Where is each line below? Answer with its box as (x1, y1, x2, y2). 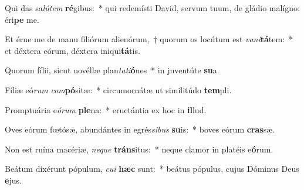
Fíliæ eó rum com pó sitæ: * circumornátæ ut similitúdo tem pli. (5, 83, 232, 96)
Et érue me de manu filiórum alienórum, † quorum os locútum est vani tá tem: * (5, 33, 293, 45)
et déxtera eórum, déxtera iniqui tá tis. (5, 44, 140, 56)
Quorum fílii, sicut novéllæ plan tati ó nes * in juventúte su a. (5, 64, 219, 76)
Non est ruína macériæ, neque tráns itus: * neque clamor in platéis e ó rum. (5, 142, 273, 155)
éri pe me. (5, 13, 39, 25)
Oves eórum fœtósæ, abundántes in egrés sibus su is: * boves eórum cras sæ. (5, 123, 275, 135)
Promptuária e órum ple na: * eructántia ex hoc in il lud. (5, 103, 207, 116)
